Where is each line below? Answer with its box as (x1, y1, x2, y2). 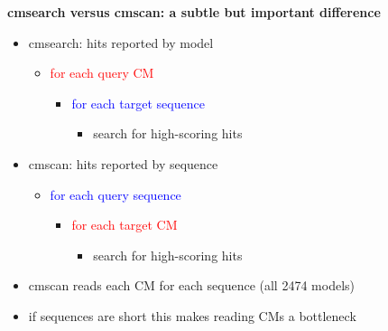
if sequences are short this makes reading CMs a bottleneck (28, 306, 356, 325)
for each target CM (71, 215, 178, 234)
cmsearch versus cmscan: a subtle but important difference (7, 3, 381, 21)
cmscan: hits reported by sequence (28, 154, 218, 173)
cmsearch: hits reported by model (28, 33, 214, 52)
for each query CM (50, 63, 154, 82)
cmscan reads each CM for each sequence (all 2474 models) (28, 276, 355, 295)
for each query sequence (50, 184, 181, 203)
